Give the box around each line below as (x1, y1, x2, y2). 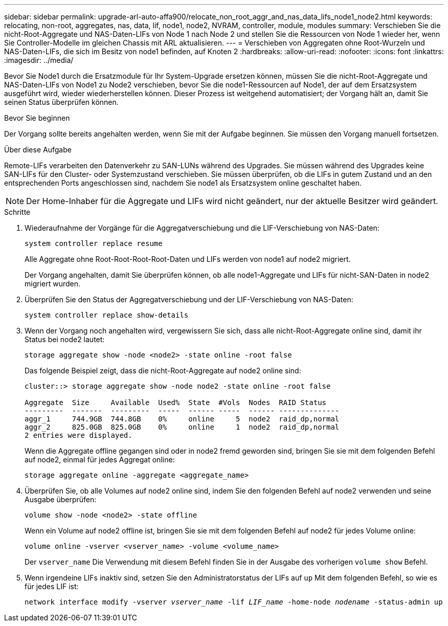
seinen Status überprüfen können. (4, 98, 119, 106)
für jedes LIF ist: (25, 582, 79, 591)
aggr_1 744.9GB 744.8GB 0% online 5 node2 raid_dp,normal (25, 415, 340, 423)
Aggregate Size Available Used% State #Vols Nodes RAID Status (25, 398, 327, 407)
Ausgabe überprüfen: (25, 495, 97, 504)
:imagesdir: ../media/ (4, 56, 74, 64)
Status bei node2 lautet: (25, 335, 105, 344)
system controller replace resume (25, 239, 163, 248)
